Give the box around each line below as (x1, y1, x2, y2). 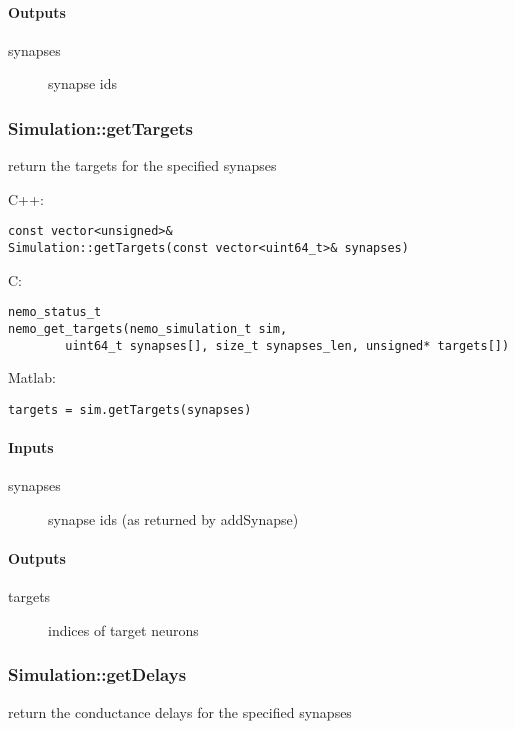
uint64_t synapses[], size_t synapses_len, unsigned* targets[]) (65, 338, 510, 353)
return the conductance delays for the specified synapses (8, 701, 352, 722)
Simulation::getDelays (8, 662, 187, 687)
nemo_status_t (8, 305, 102, 320)
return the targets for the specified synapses (8, 155, 277, 176)
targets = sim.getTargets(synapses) (8, 402, 252, 417)
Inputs (8, 437, 54, 458)
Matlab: (8, 367, 56, 388)
